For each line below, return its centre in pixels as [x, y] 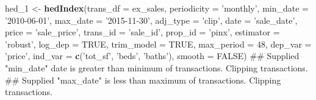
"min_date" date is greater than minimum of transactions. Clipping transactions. [156, 67]
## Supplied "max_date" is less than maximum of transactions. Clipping [143, 80]
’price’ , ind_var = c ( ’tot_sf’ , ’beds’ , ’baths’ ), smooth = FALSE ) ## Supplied [152, 56]
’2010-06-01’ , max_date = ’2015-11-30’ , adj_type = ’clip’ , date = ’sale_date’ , [151, 20]
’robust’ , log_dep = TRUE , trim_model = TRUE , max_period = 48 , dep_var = [158, 44]
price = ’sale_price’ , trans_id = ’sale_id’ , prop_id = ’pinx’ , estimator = [142, 32]
